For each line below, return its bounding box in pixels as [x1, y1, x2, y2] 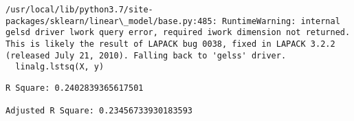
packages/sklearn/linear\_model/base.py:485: [5, 16, 217, 26]
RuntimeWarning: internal [221, 16, 340, 26]
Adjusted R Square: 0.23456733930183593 [5, 106, 193, 116]
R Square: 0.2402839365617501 [5, 82, 144, 93]
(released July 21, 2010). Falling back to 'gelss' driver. [5, 50, 287, 60]
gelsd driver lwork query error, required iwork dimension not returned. [5, 27, 351, 38]
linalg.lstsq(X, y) [15, 62, 104, 72]
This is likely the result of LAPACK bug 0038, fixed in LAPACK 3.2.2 [5, 38, 335, 49]
